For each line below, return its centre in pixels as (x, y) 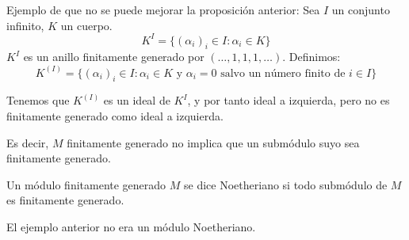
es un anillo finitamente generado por (114, 57)
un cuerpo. (86, 25)
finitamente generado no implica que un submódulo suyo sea (213, 142)
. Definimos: (312, 57)
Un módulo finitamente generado (86, 184)
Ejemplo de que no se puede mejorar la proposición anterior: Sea (163, 10)
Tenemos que (38, 100)
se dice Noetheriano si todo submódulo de (286, 184)
